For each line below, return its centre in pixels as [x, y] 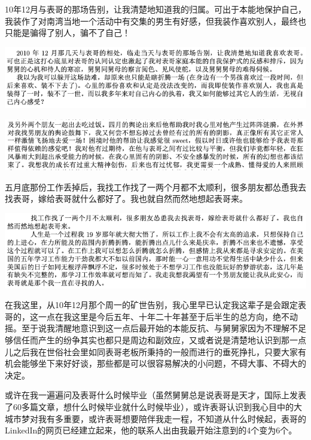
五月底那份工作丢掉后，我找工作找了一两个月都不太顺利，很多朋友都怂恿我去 [155, 187]
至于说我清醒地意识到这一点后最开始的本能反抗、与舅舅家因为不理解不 [159, 328]
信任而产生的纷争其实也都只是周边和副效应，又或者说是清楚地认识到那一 [155, 340]
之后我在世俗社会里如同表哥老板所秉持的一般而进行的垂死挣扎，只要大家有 [159, 351]
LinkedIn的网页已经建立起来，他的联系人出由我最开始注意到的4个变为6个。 [151, 430]
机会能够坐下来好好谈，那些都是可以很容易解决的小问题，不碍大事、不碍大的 [155, 363]
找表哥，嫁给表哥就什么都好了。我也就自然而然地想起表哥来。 [126, 199]
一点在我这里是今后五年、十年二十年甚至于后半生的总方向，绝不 [164, 316]
